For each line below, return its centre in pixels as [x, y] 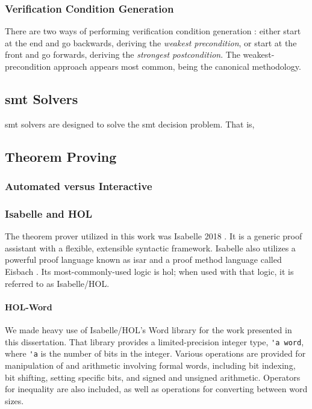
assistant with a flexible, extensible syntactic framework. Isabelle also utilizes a [150, 248]
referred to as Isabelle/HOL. [57, 283]
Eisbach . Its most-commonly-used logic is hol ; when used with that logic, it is [149, 272]
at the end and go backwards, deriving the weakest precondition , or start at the [151, 42]
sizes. [14, 400]
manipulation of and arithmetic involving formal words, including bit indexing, [150, 365]
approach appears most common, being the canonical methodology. [177, 66]
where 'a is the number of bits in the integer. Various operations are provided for [155, 353]
